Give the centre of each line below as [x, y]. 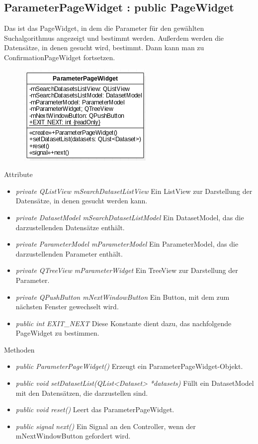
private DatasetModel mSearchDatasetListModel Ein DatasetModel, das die [130, 217]
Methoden [19, 349]
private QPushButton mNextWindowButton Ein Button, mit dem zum [123, 297]
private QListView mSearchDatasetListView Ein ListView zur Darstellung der [134, 191]
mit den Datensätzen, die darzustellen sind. [82, 393]
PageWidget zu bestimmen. [57, 333]
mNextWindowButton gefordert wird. [73, 436]
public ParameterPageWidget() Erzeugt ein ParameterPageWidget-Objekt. [129, 366]
